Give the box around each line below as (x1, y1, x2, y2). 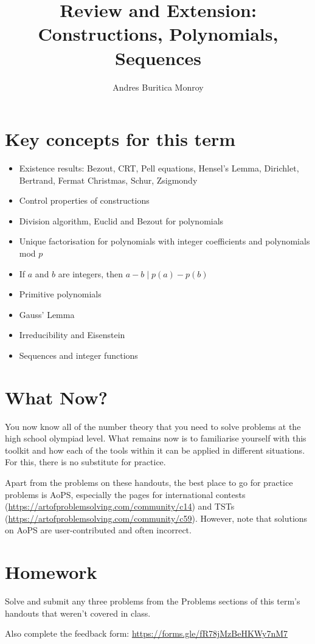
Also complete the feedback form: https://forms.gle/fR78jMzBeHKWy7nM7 (5, 627, 288, 640)
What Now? (5, 384, 108, 409)
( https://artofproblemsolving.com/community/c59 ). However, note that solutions (5, 511, 308, 524)
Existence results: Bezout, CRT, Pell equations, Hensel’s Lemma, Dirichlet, (19, 162, 299, 175)
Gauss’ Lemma (19, 308, 75, 320)
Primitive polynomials (19, 288, 102, 300)
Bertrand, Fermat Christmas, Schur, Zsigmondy (19, 173, 198, 186)
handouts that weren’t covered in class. (5, 606, 151, 619)
